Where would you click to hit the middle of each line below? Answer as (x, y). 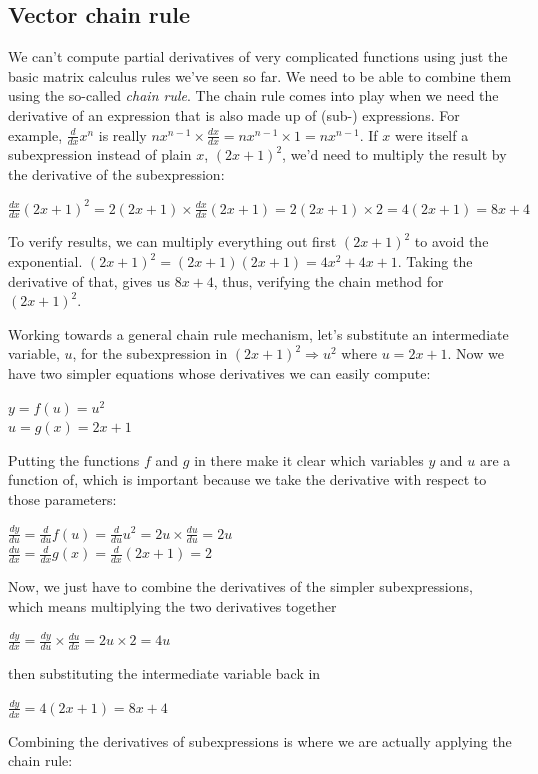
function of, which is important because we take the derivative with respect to (247, 479)
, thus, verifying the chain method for (328, 280)
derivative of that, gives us (89, 280)
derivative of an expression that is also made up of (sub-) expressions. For (234, 114)
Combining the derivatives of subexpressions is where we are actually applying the (260, 740)
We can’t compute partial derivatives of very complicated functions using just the (258, 56)
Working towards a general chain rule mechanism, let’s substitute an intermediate (258, 333)
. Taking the (435, 261)
